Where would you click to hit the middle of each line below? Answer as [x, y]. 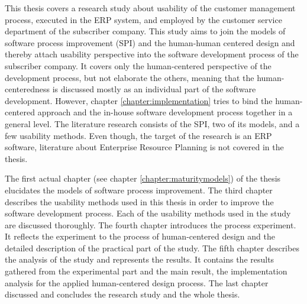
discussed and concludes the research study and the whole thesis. [122, 294]
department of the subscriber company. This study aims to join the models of [145, 31]
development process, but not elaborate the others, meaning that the [130, 77]
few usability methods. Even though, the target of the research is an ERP [138, 135]
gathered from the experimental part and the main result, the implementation [146, 271]
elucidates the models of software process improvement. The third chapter [139, 190]
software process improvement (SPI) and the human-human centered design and [150, 42]
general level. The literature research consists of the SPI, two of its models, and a [152, 123]
